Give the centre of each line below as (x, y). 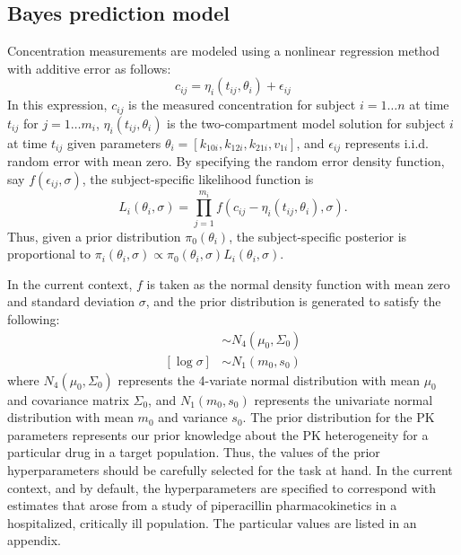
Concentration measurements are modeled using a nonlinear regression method (224, 51)
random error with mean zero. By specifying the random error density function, (226, 161)
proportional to (49, 254)
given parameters (114, 142)
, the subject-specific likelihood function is (198, 178)
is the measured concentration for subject (242, 105)
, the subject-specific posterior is (318, 236)
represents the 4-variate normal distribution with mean (269, 379)
